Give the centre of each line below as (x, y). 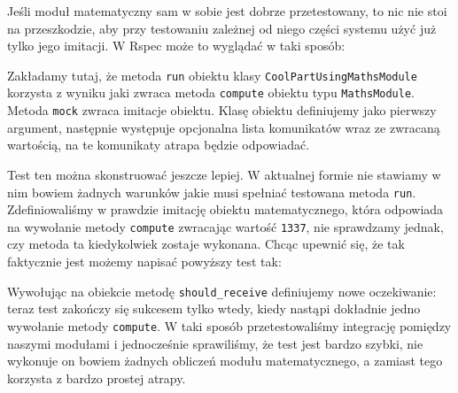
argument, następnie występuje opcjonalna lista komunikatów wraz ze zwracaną (224, 127)
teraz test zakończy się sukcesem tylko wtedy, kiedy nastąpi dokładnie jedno (214, 308)
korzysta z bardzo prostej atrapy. (97, 378)
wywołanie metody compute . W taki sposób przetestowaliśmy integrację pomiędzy (229, 325)
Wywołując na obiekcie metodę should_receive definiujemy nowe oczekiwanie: (222, 291)
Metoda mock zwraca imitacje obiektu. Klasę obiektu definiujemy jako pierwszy (222, 110)
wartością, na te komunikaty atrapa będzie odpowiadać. (159, 145)
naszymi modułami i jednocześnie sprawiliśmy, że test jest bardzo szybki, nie (215, 343)
